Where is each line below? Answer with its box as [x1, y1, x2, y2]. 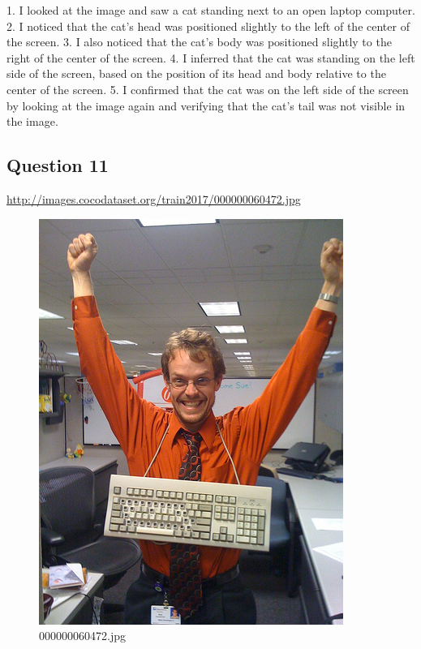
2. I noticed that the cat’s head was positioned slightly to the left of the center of [6, 17, 410, 34]
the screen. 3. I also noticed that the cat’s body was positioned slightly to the [6, 33, 392, 50]
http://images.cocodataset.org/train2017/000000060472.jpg [6, 190, 301, 207]
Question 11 [6, 153, 109, 178]
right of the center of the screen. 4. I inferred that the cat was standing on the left [6, 49, 415, 66]
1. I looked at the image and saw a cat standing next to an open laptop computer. [6, 2, 415, 18]
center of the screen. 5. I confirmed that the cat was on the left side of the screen [6, 80, 409, 97]
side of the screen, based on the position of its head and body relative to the [6, 65, 386, 82]
